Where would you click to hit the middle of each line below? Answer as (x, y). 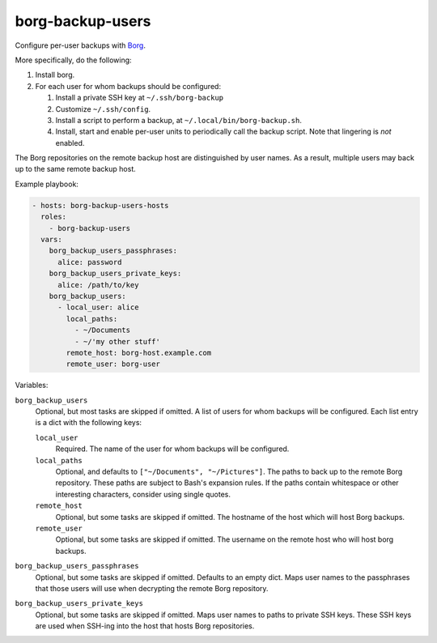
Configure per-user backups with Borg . (80, 45)
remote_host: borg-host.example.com (139, 353)
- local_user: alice (98, 307)
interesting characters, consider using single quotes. (143, 494)
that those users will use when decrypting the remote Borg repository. (152, 588)
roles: (54, 217)
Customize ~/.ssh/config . (103, 109)
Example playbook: (47, 184)
